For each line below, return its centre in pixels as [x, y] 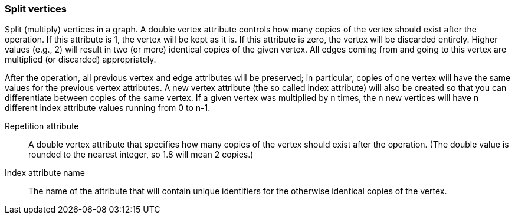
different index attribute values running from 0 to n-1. [108, 108]
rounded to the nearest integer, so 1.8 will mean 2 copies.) [141, 155]
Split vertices [36, 9]
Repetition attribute [42, 126]
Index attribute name [45, 173]
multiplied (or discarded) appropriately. [81, 60]
